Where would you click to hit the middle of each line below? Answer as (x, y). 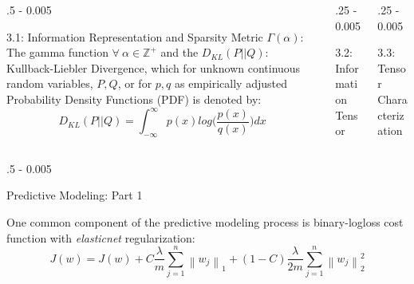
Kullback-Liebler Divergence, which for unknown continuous (154, 67)
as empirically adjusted (231, 83)
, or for (135, 83)
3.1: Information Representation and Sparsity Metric (135, 36)
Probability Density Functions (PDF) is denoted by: (134, 99)
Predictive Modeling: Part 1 (75, 195)
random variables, (50, 83)
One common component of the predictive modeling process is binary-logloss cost (205, 221)
